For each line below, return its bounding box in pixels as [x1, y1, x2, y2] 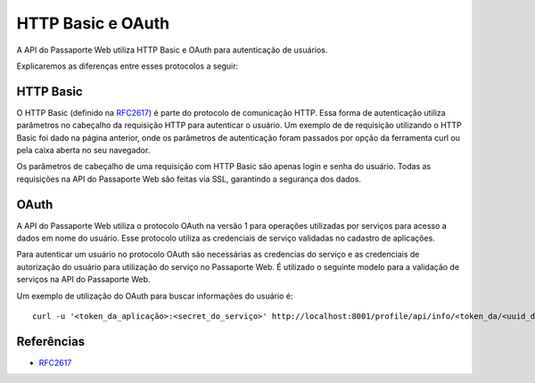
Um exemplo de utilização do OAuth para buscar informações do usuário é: [16, 290, 293, 301]
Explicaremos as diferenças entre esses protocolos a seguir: [16, 61, 239, 71]
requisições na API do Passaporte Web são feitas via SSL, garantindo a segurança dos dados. [16, 174, 361, 184]
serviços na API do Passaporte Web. [16, 274, 151, 285]
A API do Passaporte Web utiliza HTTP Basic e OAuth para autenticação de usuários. [16, 45, 328, 55]
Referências [16, 334, 86, 349]
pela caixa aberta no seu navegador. [16, 145, 151, 156]
